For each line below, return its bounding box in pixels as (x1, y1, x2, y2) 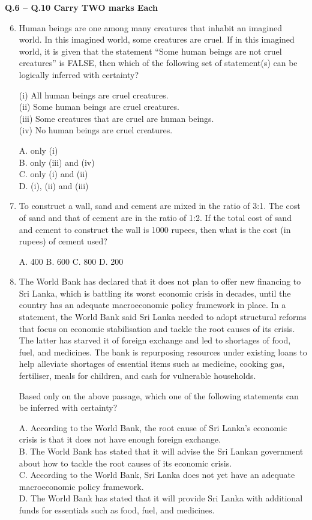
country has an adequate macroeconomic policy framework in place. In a (19, 298, 286, 311)
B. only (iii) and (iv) (19, 156, 95, 168)
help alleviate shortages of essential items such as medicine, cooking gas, (19, 357, 285, 370)
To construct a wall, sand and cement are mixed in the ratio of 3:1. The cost (19, 199, 301, 212)
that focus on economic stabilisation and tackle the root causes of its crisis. (19, 322, 295, 334)
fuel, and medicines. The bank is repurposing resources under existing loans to (19, 345, 307, 358)
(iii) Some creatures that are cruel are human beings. (19, 112, 214, 124)
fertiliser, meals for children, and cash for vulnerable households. (19, 369, 256, 382)
